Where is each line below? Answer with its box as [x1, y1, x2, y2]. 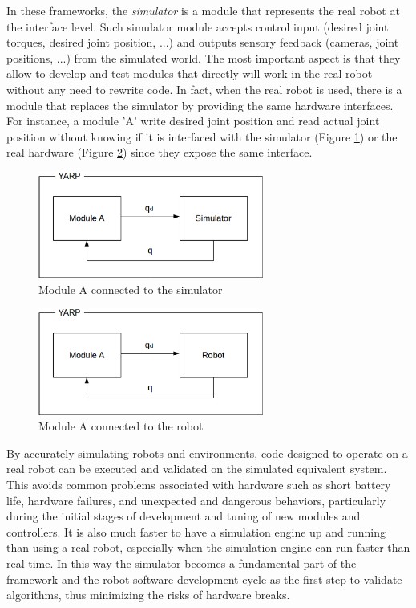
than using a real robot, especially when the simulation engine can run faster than [6, 539, 410, 556]
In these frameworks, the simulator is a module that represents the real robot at [6, 2, 400, 18]
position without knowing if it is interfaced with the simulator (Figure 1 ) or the [6, 128, 398, 145]
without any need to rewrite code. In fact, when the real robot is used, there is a [6, 80, 402, 97]
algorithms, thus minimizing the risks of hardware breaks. [6, 586, 290, 603]
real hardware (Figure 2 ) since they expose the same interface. [6, 144, 313, 161]
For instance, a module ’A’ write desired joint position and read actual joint [6, 112, 380, 129]
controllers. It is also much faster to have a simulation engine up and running [6, 523, 386, 540]
